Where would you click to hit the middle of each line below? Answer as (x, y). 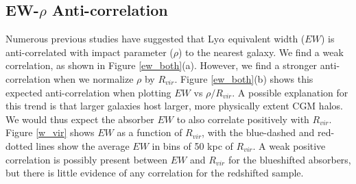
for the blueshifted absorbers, (289, 159)
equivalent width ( (266, 39)
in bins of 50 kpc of (192, 145)
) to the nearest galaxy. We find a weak (261, 52)
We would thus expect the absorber (80, 119)
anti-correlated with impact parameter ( (90, 52)
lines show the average (83, 145)
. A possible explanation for (290, 92)
